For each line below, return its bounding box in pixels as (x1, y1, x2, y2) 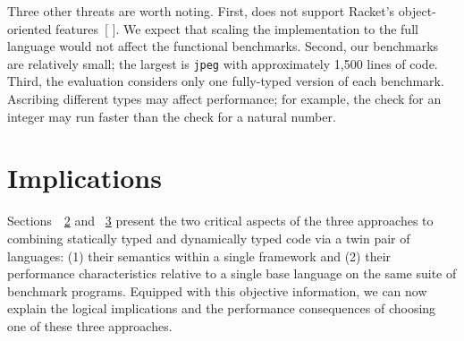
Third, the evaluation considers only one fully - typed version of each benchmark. (7, 72, 444, 90)
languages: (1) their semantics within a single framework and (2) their (7, 246, 392, 265)
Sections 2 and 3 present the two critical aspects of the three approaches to (7, 211, 434, 230)
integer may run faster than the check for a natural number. (7, 107, 336, 125)
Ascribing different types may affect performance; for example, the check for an (7, 90, 442, 108)
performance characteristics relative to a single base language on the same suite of (7, 264, 457, 283)
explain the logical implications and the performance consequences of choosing (7, 299, 436, 318)
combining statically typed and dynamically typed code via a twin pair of (7, 228, 410, 247)
